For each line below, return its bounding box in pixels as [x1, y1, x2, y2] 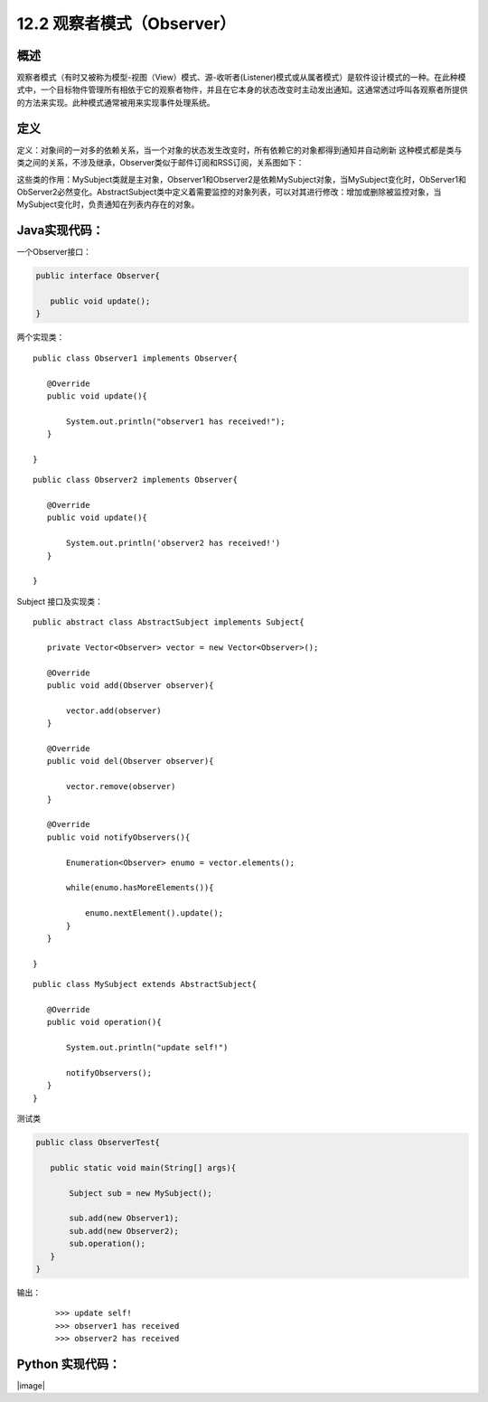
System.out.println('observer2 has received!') [66, 538, 281, 549]
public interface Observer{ [35, 271, 160, 281]
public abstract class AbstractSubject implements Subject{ [33, 617, 305, 627]
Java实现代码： [16, 222, 104, 239]
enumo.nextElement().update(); [84, 908, 224, 918]
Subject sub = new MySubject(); [69, 1188, 212, 1198]
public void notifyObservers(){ [46, 832, 191, 842]
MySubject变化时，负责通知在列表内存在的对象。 [16, 199, 200, 210]
